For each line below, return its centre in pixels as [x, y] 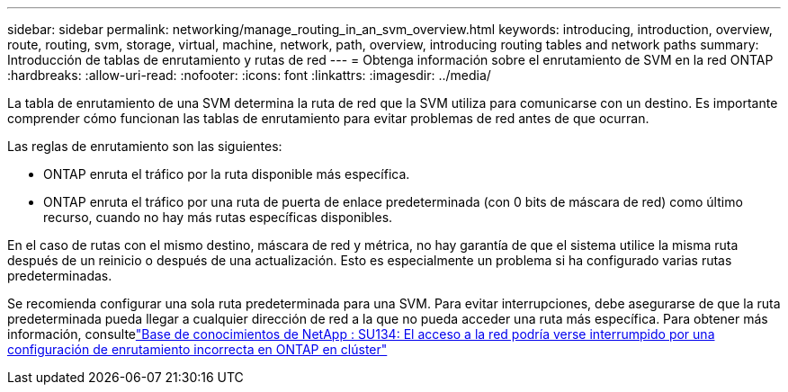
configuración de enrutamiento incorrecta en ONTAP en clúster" [197, 349]
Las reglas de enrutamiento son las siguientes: [145, 146]
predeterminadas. [60, 276]
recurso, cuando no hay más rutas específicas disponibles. [218, 217]
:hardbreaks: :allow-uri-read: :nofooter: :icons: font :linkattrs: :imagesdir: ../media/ [249, 75]
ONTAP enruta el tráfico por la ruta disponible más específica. [227, 174]
